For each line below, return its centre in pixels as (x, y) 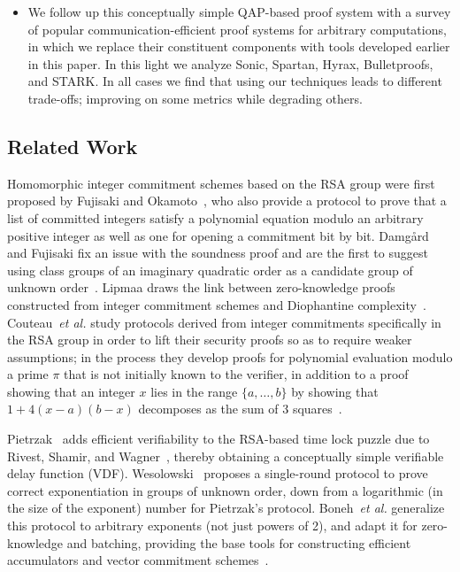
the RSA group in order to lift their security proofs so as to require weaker (210, 340)
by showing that (335, 391)
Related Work (73, 146)
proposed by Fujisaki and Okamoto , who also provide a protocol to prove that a (227, 201)
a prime (28, 374)
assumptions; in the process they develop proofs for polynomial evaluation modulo (230, 356)
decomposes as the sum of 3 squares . (240, 409)
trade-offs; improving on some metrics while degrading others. (195, 98)
